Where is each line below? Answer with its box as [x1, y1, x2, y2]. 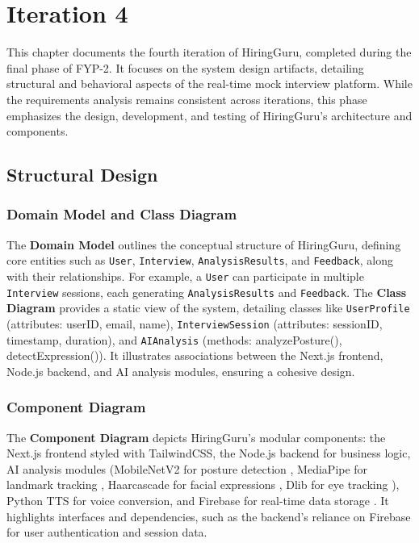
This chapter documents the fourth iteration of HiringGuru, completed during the [6, 44, 412, 61]
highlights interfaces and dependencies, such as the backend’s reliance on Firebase [6, 507, 411, 524]
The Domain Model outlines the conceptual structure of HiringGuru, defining [6, 236, 401, 253]
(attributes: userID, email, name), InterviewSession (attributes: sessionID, [6, 315, 383, 332]
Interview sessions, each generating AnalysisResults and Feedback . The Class [6, 283, 407, 300]
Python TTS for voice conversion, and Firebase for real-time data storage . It [6, 492, 389, 508]
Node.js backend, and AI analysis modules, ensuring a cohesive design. [6, 362, 355, 379]
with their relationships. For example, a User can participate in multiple [6, 267, 364, 284]
